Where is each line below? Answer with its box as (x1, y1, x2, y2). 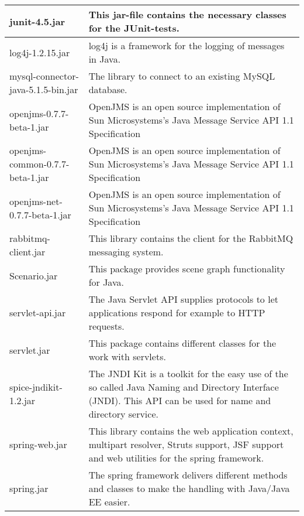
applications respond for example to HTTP (88, 306, 265, 319)
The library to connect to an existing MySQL (88, 69, 275, 83)
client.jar (9, 245, 46, 258)
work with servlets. (88, 350, 166, 363)
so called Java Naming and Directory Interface (88, 380, 279, 394)
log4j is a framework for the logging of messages (88, 39, 285, 52)
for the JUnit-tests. (88, 21, 179, 35)
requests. (88, 319, 125, 333)
